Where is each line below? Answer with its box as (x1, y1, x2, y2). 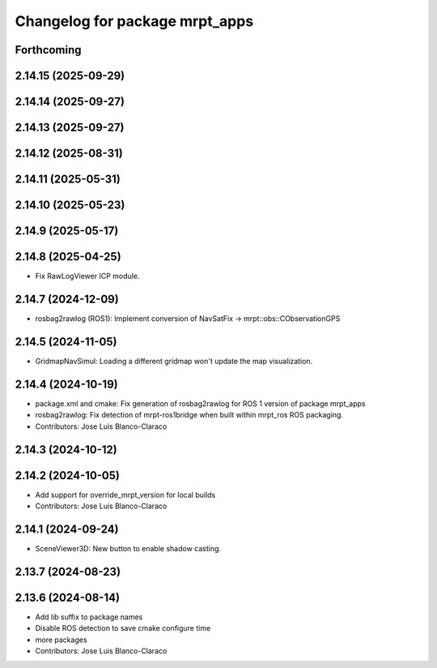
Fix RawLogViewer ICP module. (35, 272, 140, 281)
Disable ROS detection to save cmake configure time (35, 623, 211, 633)
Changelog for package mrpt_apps (15, 12, 254, 30)
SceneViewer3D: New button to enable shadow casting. (35, 543, 222, 553)
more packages (35, 635, 88, 644)
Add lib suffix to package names (35, 612, 143, 622)
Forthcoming (15, 43, 82, 57)
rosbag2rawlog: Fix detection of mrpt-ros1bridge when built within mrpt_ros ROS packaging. (35, 410, 344, 420)
